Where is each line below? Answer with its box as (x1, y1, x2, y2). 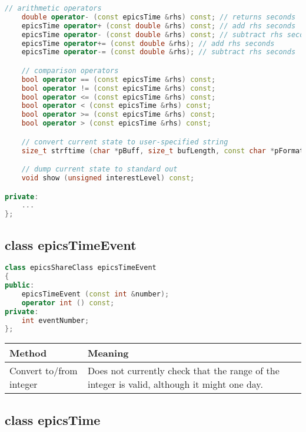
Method (9, 346, 47, 360)
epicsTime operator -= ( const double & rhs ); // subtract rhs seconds (21, 48, 296, 57)
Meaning (87, 346, 129, 360)
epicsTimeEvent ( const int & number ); (21, 289, 169, 298)
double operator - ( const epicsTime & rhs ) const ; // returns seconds (21, 12, 296, 21)
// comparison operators (21, 66, 119, 75)
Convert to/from (9, 364, 78, 378)
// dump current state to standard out (21, 165, 178, 174)
